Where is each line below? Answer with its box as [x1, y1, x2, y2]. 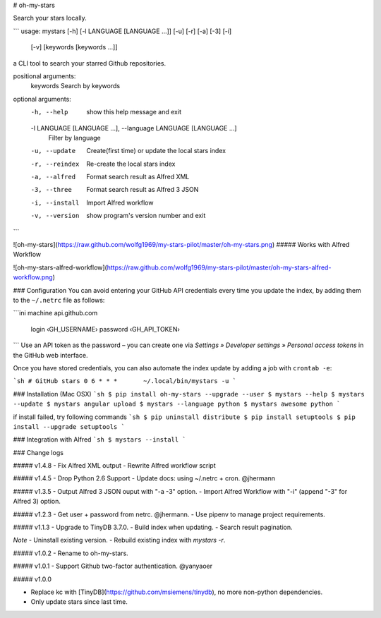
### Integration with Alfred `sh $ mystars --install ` [13, 435, 186, 444]
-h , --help [30, 108, 68, 116]
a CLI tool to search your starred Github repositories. [13, 59, 167, 67]
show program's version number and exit [86, 212, 206, 220]
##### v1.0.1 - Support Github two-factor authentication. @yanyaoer [13, 562, 213, 571]
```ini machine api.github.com [13, 309, 98, 317]
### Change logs [13, 448, 64, 456]
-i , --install [30, 198, 80, 207]
